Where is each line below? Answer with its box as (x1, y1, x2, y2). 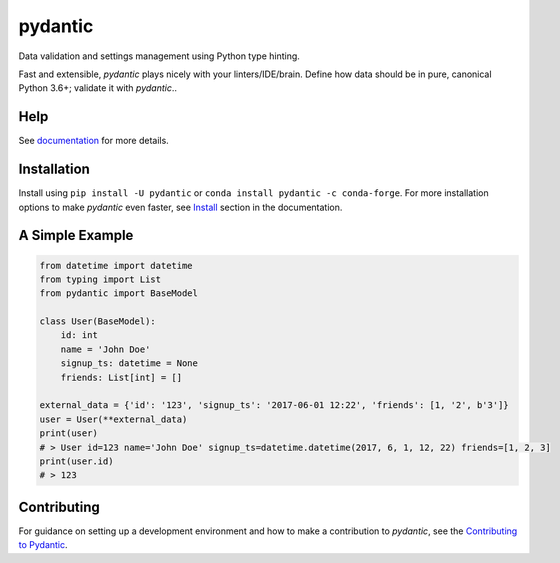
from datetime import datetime (39, 260, 194, 271)
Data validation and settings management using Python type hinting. (18, 50, 300, 62)
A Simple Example (18, 227, 134, 244)
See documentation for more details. (18, 135, 169, 147)
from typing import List (39, 273, 162, 285)
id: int (60, 330, 99, 341)
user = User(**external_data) (39, 413, 188, 425)
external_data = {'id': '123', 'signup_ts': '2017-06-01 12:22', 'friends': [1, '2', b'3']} (39, 400, 509, 411)
